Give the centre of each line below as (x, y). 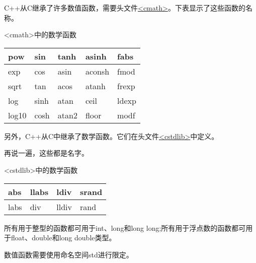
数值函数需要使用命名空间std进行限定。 (69, 254)
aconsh (97, 71)
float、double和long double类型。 (63, 238)
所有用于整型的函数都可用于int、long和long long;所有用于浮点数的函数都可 (125, 227)
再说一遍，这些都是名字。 (46, 153)
